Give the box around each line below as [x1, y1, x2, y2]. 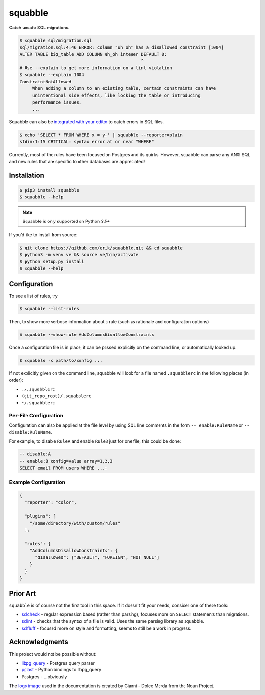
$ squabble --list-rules [19, 306, 79, 311]
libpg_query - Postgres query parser [21, 660, 95, 666]
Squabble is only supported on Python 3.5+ [22, 218, 110, 224]
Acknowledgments [9, 638, 69, 646]
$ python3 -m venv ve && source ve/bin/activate [19, 252, 139, 257]
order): [9, 377, 23, 383]
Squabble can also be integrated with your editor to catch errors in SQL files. [9, 119, 164, 125]
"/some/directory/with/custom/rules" [29, 520, 121, 526]
